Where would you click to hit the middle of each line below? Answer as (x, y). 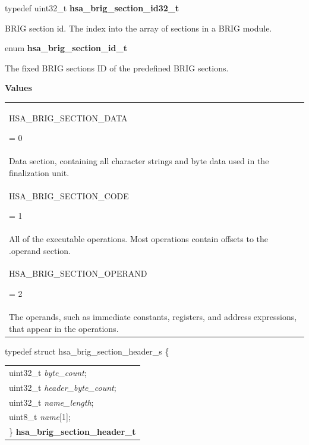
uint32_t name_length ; (51, 402)
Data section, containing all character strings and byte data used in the (139, 161)
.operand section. (40, 250)
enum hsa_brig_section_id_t (66, 48)
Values (18, 88)
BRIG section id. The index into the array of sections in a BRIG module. (138, 28)
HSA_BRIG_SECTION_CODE (69, 195)
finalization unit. (39, 172)
